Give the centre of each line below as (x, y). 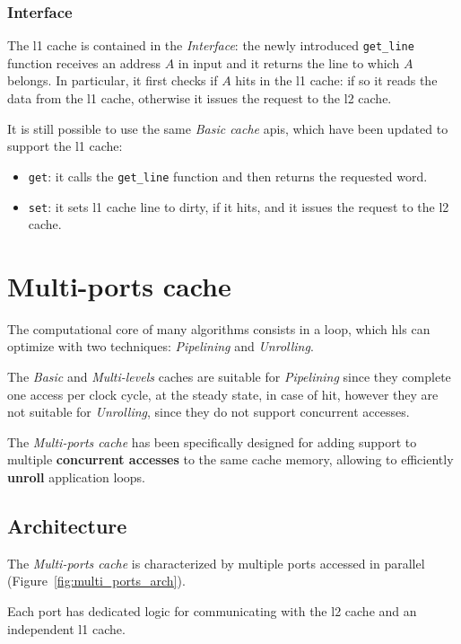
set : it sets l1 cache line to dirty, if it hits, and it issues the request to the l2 (239, 206)
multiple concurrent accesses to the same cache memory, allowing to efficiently (230, 459)
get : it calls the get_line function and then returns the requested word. (228, 176)
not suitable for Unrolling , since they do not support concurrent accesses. (209, 412)
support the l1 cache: (65, 146)
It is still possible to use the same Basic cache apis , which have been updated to (228, 128)
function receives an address (84, 62)
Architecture (67, 526)
